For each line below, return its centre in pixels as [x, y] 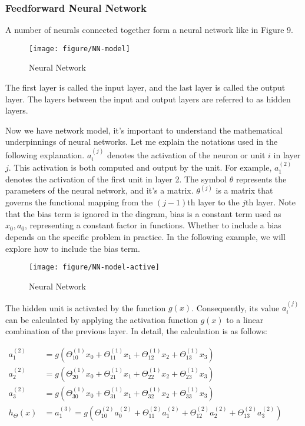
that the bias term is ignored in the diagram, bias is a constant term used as [143, 213]
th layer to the [213, 202]
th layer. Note [271, 202]
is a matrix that [244, 190]
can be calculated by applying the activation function [102, 319]
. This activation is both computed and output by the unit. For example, [140, 167]
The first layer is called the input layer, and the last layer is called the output [145, 87]
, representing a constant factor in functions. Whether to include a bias [153, 225]
